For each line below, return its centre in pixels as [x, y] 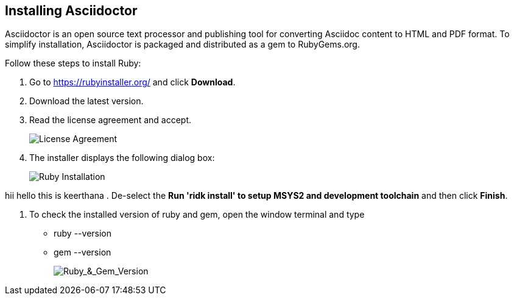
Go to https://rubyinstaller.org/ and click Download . [132, 82]
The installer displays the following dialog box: [122, 158]
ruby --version [83, 234]
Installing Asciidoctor [71, 11]
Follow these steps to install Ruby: [73, 63]
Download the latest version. [86, 101]
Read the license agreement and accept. [111, 120]
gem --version [83, 252]
